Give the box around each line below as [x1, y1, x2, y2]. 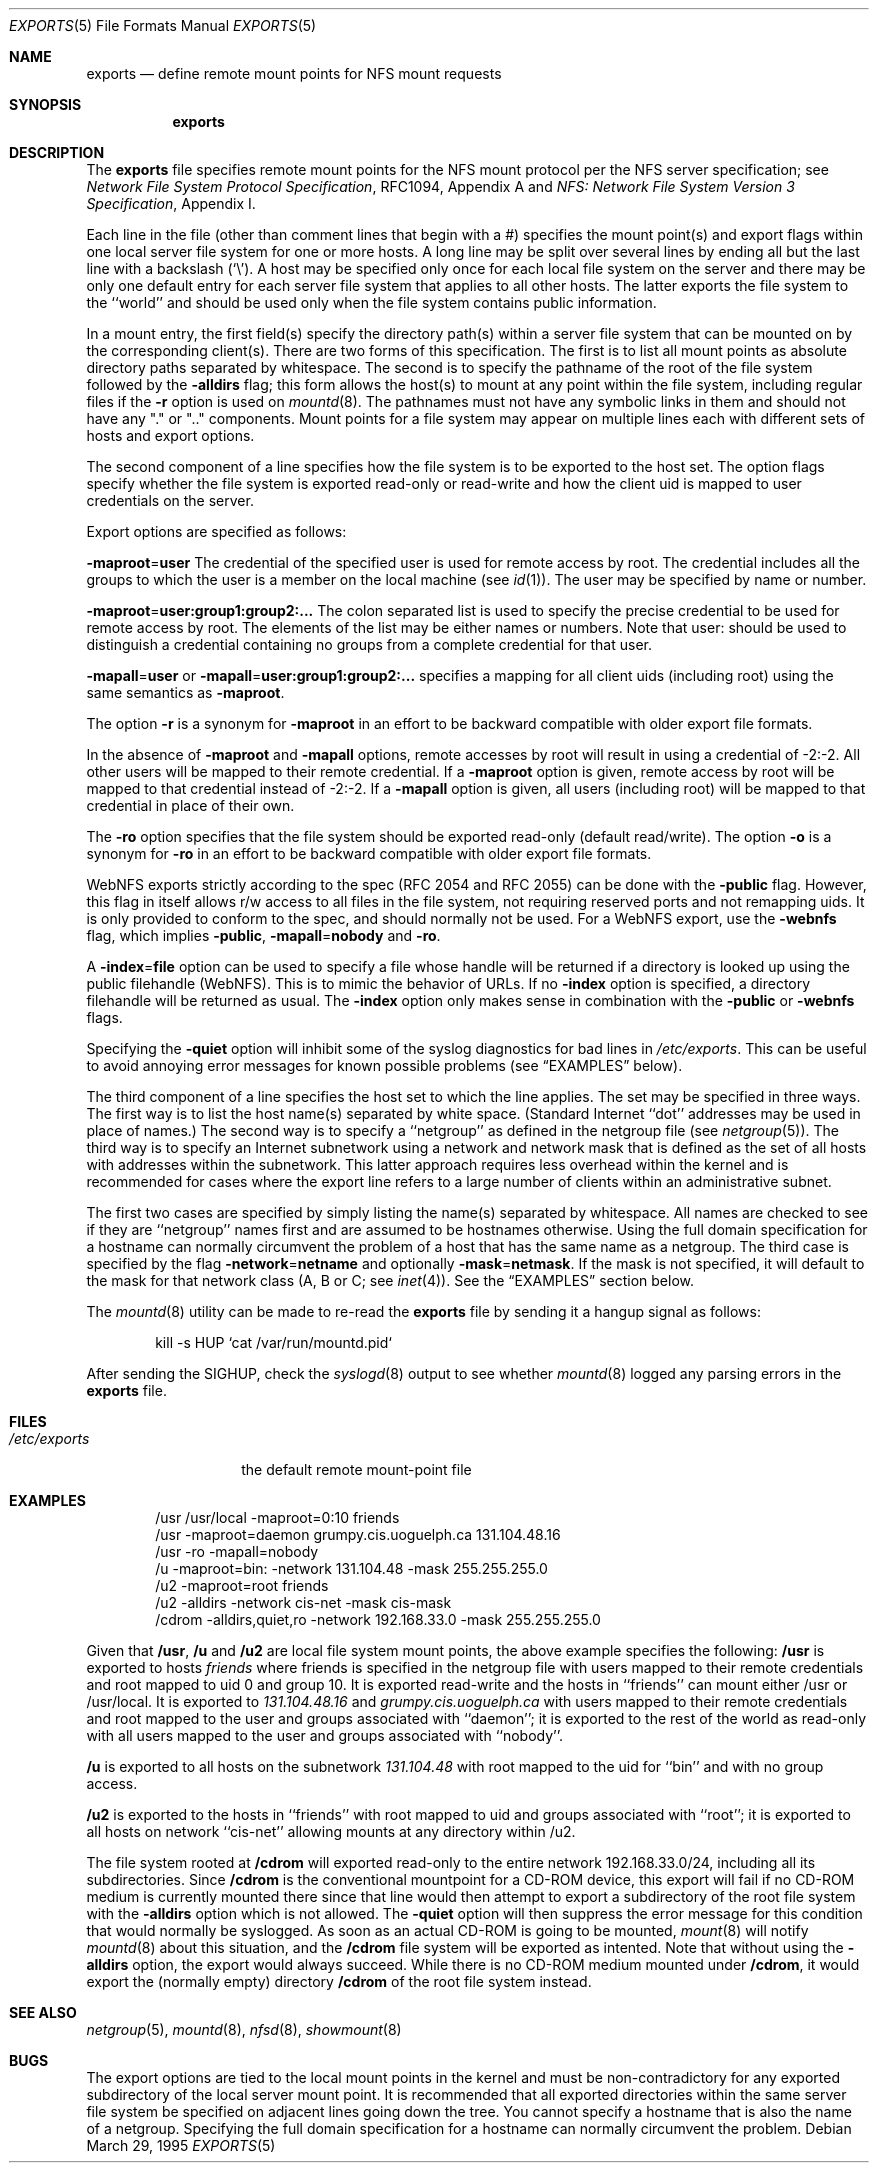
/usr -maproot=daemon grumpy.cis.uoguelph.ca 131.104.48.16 [155, 1526, 561, 1543]
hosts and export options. [86, 427, 255, 444]
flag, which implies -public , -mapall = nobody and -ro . [86, 927, 441, 944]
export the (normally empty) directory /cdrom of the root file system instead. [86, 1973, 592, 1990]
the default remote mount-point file [241, 1461, 472, 1478]
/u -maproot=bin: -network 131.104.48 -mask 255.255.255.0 [155, 1560, 548, 1577]
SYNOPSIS [9, 96, 82, 113]
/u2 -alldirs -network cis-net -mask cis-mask [155, 1594, 452, 1611]
